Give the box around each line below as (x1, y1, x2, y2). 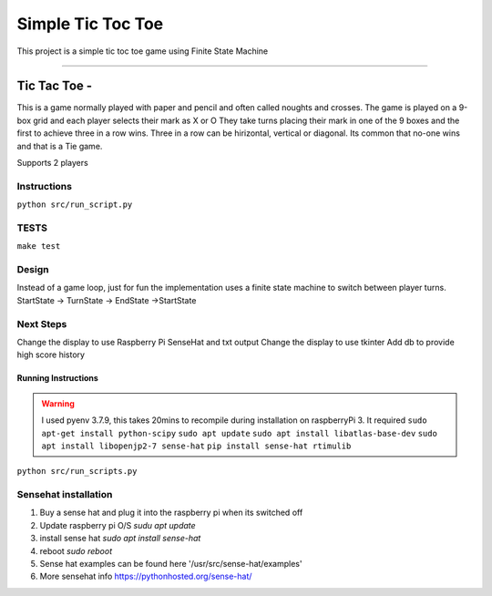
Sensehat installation (16, 488, 113, 501)
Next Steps (16, 317, 67, 330)
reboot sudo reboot (39, 545, 113, 556)
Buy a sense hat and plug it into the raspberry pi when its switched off (39, 507, 303, 519)
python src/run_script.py (16, 200, 133, 210)
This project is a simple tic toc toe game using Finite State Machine (16, 46, 269, 57)
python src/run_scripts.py (16, 466, 138, 477)
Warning (41, 397, 75, 409)
